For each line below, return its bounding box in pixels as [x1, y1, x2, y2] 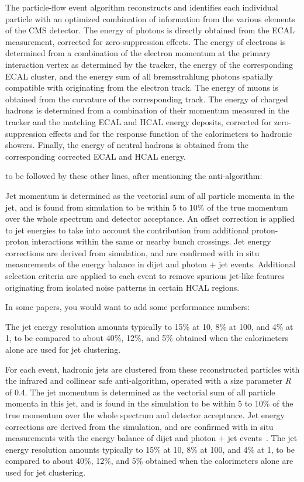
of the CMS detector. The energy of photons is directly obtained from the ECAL [5, 24, 295, 36]
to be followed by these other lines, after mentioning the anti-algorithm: [5, 170, 262, 182]
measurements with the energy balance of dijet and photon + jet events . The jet [5, 432, 298, 444]
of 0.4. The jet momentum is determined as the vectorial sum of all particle [5, 385, 275, 398]
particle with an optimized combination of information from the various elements [5, 12, 295, 25]
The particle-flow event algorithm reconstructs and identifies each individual [5, 1, 278, 13]
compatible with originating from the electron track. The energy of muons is [5, 81, 279, 94]
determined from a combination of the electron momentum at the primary [5, 47, 271, 59]
